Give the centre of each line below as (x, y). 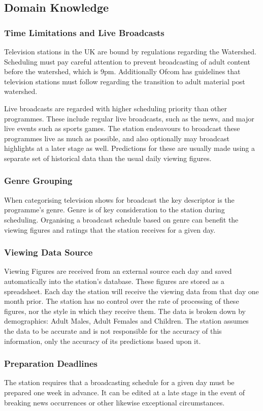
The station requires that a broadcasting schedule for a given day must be (119, 382)
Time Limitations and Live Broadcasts (84, 32)
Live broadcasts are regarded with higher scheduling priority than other (116, 108)
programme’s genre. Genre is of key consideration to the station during (114, 210)
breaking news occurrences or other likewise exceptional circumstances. (114, 402)
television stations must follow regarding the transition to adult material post (125, 81)
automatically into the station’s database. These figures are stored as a (114, 281)
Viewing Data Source (48, 252)
